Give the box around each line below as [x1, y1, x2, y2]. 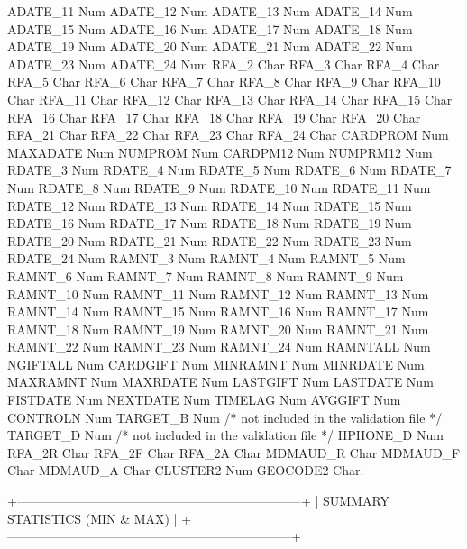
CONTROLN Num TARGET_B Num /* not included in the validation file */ [7, 407, 443, 426]
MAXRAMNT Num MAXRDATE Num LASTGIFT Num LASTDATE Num [7, 372, 434, 391]
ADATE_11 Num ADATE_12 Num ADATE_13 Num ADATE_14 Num [7, 2, 413, 20]
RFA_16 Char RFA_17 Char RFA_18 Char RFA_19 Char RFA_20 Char [7, 107, 421, 126]
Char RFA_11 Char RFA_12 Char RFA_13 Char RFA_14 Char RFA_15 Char [7, 89, 453, 108]
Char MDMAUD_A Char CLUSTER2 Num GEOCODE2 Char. [7, 461, 364, 480]
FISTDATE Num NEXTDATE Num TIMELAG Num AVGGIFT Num [7, 390, 401, 409]
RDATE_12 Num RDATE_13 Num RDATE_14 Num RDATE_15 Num [7, 196, 412, 215]
